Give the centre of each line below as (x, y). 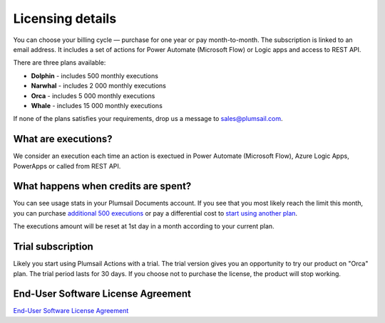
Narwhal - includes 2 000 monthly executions (99, 86)
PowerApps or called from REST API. (67, 166)
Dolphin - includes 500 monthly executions (94, 75)
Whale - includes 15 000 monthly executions (97, 105)
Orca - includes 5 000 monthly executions (93, 95)
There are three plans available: (60, 63)
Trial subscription (53, 247)
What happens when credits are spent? (102, 186)
